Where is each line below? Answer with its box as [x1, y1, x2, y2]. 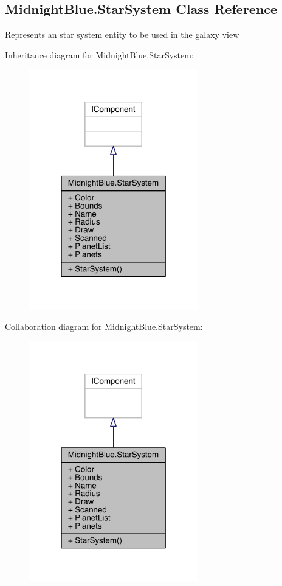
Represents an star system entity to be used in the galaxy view [5, 28, 239, 41]
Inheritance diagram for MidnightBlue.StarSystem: [5, 48, 194, 61]
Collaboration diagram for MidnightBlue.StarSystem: [5, 320, 203, 333]
